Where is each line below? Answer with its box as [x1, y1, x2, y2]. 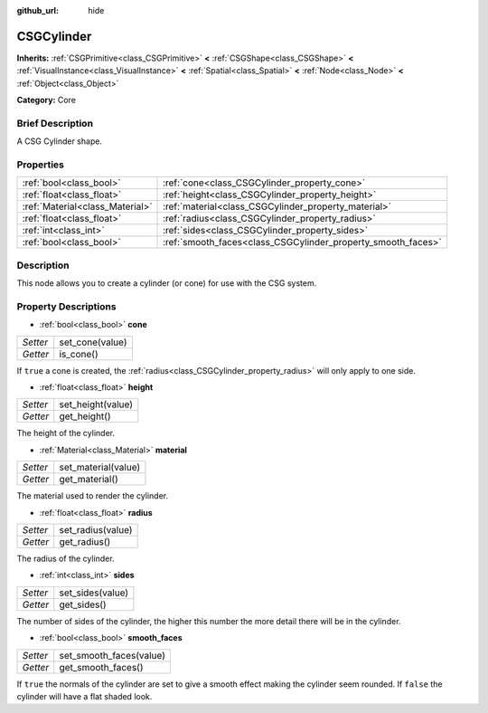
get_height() [59, 410, 111, 423]
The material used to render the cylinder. [16, 490, 169, 501]
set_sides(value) [59, 586, 129, 599]
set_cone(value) [59, 336, 127, 348]
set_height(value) [59, 398, 134, 411]
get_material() [59, 473, 119, 486]
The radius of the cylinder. [16, 553, 115, 564]
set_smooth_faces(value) [59, 649, 166, 661]
